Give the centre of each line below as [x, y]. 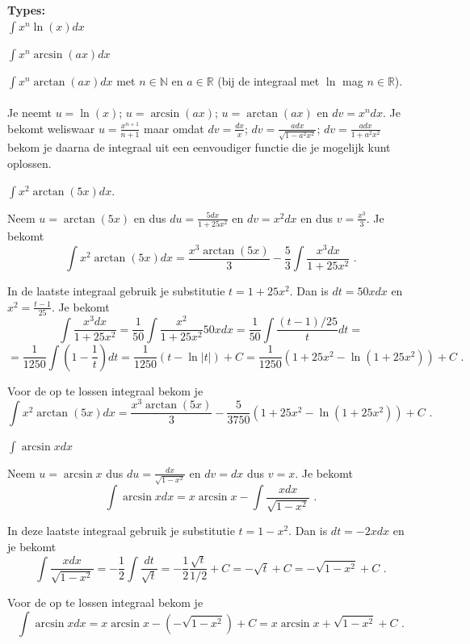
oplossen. [29, 163]
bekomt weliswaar [51, 128]
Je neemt [30, 113]
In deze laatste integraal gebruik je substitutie [121, 531]
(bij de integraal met [269, 80]
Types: [26, 10]
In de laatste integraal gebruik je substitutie [116, 291]
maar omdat [174, 128]
